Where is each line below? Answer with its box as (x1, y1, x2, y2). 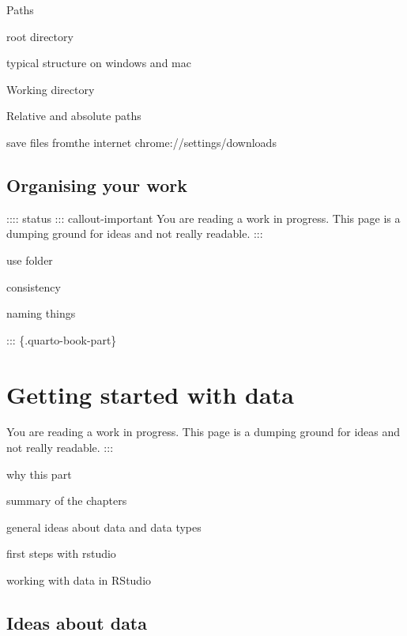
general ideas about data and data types (6, 518, 202, 535)
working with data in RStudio (6, 572, 152, 589)
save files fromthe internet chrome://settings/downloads (6, 134, 277, 150)
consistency (6, 278, 61, 295)
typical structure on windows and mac (6, 55, 191, 71)
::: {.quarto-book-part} (6, 331, 117, 348)
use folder (6, 251, 53, 268)
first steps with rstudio (6, 545, 116, 562)
